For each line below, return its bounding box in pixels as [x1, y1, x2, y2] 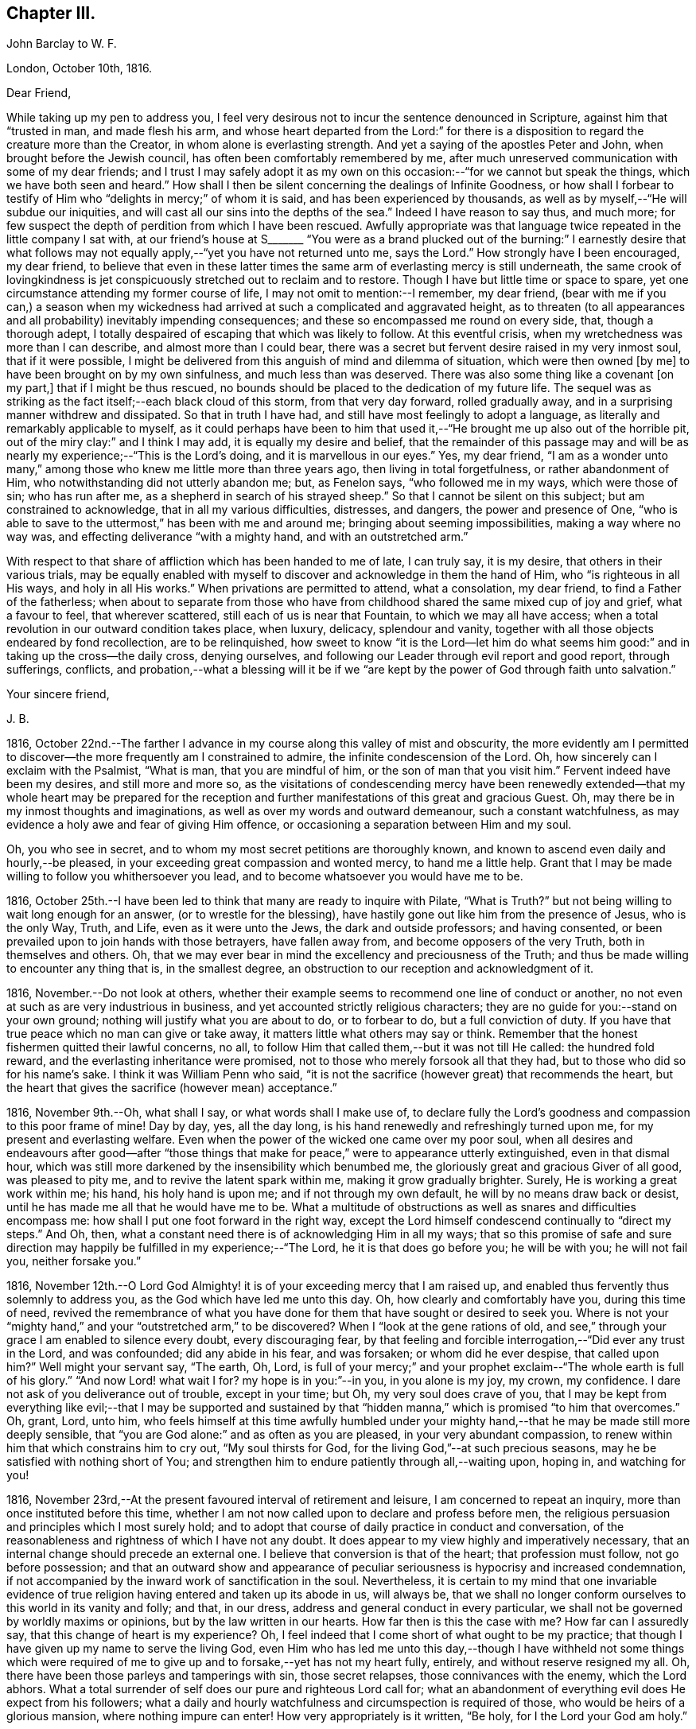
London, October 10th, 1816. [6, 61, 153, 76]
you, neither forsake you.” [6, 1254, 142, 1269]
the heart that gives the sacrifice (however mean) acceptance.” [6, 1081, 337, 1095]
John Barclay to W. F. [6, 37, 117, 51]
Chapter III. [6, 3, 96, 23]
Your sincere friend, [6, 687, 110, 701]
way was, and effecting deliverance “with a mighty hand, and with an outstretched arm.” [6, 530, 469, 544]
